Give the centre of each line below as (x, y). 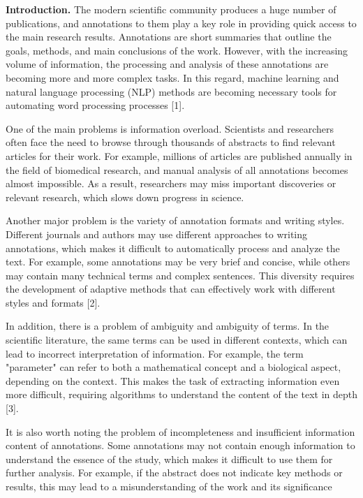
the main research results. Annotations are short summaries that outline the (169, 37)
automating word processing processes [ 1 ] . (95, 105)
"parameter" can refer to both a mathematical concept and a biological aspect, (173, 367)
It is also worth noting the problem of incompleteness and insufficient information (180, 431)
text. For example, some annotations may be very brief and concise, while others (178, 262)
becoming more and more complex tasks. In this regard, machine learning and (172, 77)
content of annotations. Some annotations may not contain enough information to (180, 445)
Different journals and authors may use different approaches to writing (157, 234)
